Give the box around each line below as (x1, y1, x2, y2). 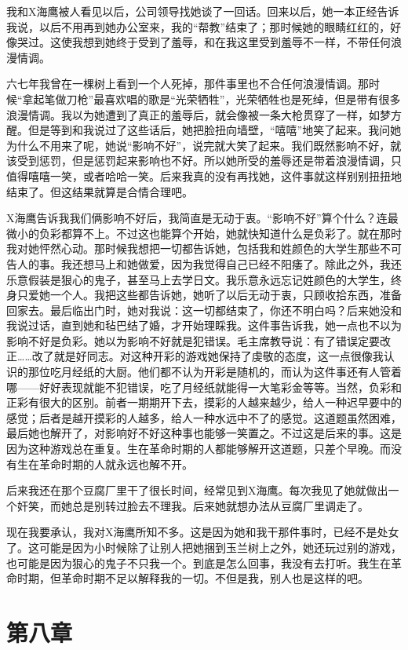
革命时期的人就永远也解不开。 (38, 455, 193, 472)
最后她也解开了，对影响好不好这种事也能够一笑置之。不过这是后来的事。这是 (6, 425, 402, 441)
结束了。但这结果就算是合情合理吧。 (6, 183, 193, 199)
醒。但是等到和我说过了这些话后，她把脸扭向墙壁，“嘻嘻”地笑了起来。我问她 (6, 122, 402, 138)
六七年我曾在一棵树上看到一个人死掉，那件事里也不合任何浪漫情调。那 (6, 75, 369, 92)
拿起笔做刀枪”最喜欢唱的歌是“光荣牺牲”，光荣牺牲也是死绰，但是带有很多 (22, 90, 401, 107)
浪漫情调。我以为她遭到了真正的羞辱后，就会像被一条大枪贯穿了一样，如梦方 (6, 106, 402, 122)
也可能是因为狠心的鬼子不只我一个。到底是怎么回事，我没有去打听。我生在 (6, 554, 391, 571)
